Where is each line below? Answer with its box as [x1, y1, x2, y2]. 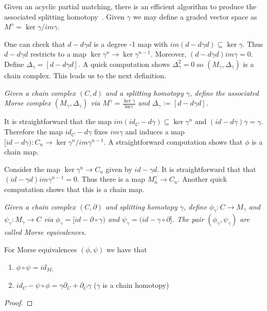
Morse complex [4, 97, 51, 108]
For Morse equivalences [4, 244, 77, 255]
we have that [106, 244, 147, 255]
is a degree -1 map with [94, 38, 168, 49]
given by [105, 163, 132, 174]
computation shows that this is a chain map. [4, 184, 145, 195]
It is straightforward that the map [4, 116, 112, 127]
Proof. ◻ [4, 297, 33, 308]
